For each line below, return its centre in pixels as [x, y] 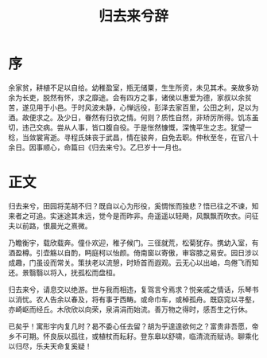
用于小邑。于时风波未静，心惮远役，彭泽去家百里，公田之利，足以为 [147, 107]
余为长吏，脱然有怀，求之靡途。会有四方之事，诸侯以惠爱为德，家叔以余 [126, 97]
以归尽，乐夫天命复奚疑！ [50, 346]
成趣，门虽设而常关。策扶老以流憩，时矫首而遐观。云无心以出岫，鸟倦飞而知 [133, 263]
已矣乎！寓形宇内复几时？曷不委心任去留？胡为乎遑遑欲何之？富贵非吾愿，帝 [133, 326]
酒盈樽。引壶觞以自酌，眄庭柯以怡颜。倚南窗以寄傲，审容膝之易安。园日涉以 [133, 252]
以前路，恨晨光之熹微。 [53, 226]
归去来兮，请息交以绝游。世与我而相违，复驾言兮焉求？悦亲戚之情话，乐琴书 [133, 289]
